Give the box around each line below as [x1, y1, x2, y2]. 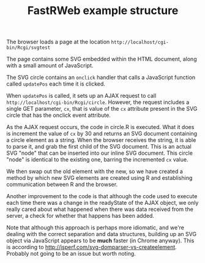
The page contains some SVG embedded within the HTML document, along [6, 56, 197, 63]
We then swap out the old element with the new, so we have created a [6, 168, 184, 175]
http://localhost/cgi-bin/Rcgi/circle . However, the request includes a [6, 98, 190, 106]
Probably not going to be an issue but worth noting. [6, 250, 136, 257]
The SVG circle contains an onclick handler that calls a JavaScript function [6, 74, 196, 81]
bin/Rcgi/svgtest [6, 45, 51, 51]
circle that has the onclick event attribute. [6, 111, 111, 119]
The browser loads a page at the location [6, 38, 110, 46]
